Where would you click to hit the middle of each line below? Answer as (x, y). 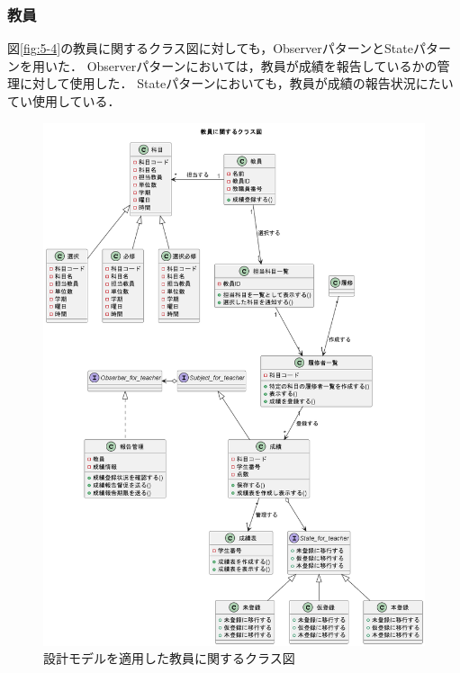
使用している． (76, 101)
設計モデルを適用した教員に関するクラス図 (169, 658)
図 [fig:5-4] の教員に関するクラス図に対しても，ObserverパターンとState (210, 48)
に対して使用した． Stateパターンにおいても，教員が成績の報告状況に (224, 83)
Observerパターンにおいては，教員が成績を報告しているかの (262, 65)
